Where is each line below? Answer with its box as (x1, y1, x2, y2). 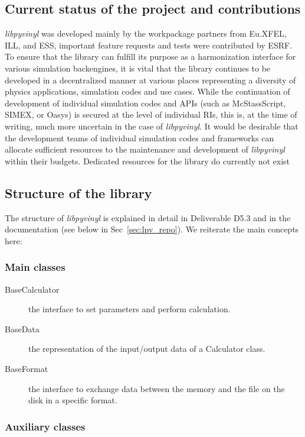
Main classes (5, 260, 65, 274)
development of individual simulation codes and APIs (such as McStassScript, (5, 96, 286, 109)
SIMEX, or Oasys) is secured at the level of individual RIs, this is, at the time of (5, 108, 297, 121)
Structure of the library (5, 183, 152, 202)
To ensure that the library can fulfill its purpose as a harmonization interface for (5, 50, 296, 63)
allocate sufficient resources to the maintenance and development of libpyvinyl (5, 143, 285, 156)
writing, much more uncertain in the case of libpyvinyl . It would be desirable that (5, 119, 299, 132)
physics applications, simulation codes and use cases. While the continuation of (5, 85, 290, 98)
